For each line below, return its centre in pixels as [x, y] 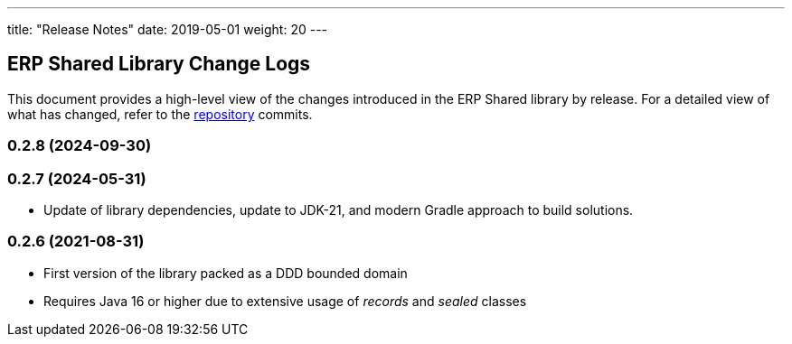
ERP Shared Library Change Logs [159, 64]
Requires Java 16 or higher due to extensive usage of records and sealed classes [285, 301]
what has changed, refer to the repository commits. [160, 114]
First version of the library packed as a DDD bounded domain [226, 273]
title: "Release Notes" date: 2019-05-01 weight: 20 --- [168, 29]
